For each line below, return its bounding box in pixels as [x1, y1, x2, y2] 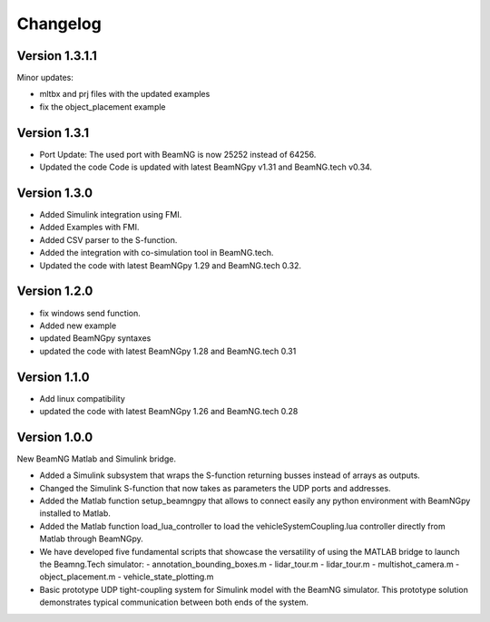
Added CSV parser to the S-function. [39, 234, 178, 245]
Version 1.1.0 [16, 369, 90, 384]
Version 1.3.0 [16, 185, 93, 200]
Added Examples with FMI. [39, 222, 140, 233]
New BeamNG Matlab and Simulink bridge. [16, 453, 177, 464]
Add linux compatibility [39, 393, 126, 403]
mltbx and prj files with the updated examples [39, 89, 211, 100]
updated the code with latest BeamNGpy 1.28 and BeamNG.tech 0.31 [39, 345, 297, 356]
